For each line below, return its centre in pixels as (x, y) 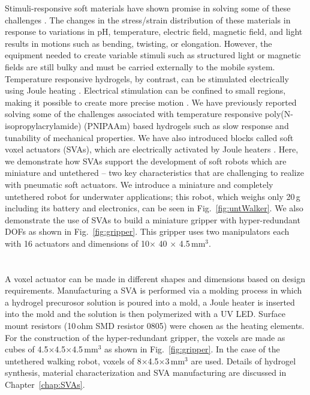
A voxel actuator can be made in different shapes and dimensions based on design (155, 278)
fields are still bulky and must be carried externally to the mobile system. (140, 66)
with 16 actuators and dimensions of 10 (77, 243)
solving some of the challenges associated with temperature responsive (134, 114)
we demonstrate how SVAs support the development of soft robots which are (146, 161)
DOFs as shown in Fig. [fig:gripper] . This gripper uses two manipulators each (147, 231)
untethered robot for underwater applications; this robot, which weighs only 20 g (153, 196)
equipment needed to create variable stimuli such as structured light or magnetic (153, 55)
